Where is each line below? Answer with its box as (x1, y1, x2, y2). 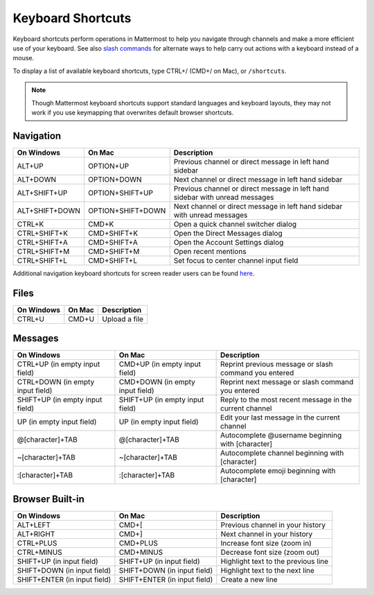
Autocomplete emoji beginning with (220, 466, 336, 476)
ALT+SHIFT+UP (17, 188, 68, 198)
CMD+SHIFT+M (87, 246, 140, 256)
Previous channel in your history (220, 520, 326, 530)
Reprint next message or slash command (220, 377, 354, 387)
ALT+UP (17, 161, 44, 171)
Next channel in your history (220, 529, 313, 539)
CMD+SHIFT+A (87, 237, 139, 247)
